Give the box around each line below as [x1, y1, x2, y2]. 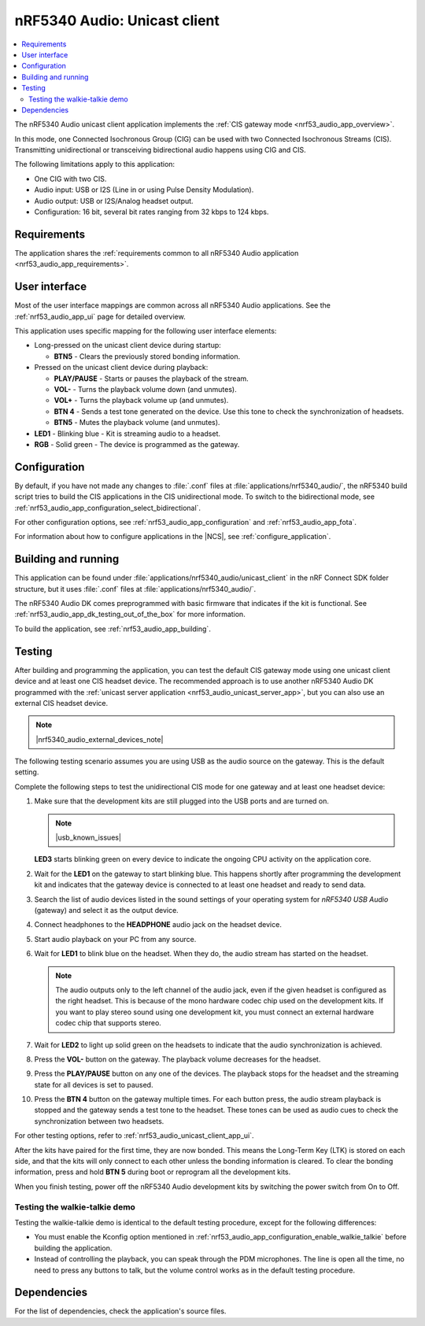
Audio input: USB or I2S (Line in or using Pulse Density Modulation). [34, 185, 254, 194]
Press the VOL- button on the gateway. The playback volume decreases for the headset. [34, 1055, 321, 1064]
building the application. [34, 1243, 113, 1253]
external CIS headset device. [14, 698, 109, 707]
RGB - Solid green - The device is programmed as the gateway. [34, 439, 240, 449]
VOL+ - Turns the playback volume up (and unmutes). [54, 396, 229, 405]
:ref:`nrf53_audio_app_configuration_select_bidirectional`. [14, 503, 201, 512]
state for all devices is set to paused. [34, 1080, 153, 1089]
